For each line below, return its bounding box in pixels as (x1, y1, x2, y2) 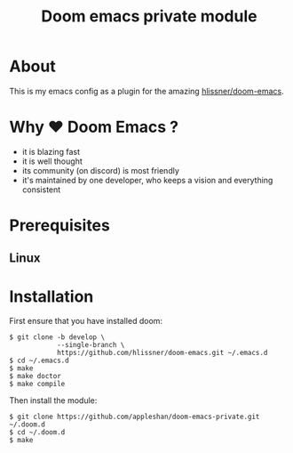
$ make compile (9, 380, 66, 389)
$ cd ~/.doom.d (9, 428, 66, 437)
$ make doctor (9, 372, 62, 381)
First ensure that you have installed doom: (9, 316, 162, 327)
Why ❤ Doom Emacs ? (9, 117, 179, 137)
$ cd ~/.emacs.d (9, 356, 69, 366)
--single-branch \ (56, 341, 125, 350)
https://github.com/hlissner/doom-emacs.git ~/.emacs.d (56, 349, 268, 358)
